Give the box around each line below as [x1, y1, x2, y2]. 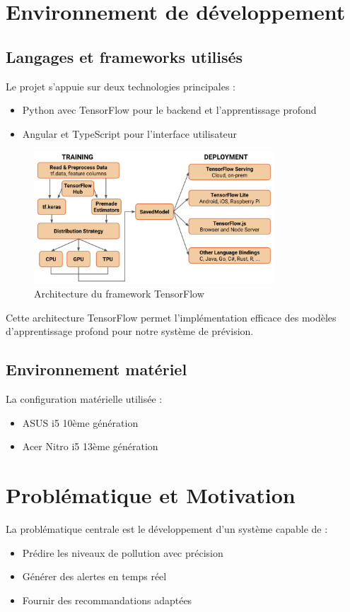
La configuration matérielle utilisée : [6, 392, 163, 406]
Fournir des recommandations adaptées [22, 592, 192, 607]
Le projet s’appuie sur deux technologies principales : [6, 78, 235, 93]
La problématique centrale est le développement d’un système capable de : [6, 521, 328, 536]
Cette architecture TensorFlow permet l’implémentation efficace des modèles [6, 310, 337, 324]
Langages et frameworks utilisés [6, 45, 243, 67]
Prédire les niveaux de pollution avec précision [22, 545, 223, 560]
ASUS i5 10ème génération [22, 415, 139, 430]
